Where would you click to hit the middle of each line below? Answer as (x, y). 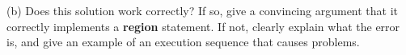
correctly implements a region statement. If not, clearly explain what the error (203, 26)
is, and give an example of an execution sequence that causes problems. (183, 42)
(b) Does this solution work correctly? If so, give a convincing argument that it (203, 10)
